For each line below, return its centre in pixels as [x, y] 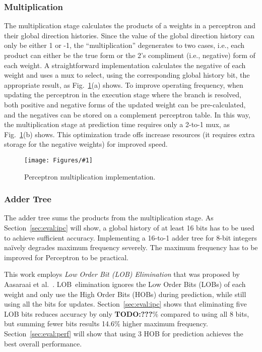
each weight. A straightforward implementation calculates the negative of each [125, 65]
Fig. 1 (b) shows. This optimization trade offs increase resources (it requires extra [129, 134]
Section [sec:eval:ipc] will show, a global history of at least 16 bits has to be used [129, 227]
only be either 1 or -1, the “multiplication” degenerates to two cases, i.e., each [124, 45]
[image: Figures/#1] [59, 160]
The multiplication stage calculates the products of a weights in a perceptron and [130, 25]
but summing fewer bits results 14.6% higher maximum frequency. [106, 324]
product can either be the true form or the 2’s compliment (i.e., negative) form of [130, 55]
